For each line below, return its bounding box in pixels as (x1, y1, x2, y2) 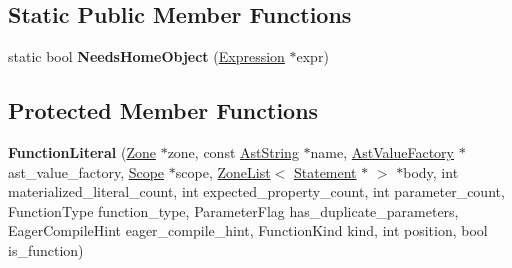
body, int (403, 161, 459, 182)
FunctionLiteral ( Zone (8, 142, 156, 162)
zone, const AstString (167, 142, 299, 162)
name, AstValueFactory (310, 142, 454, 162)
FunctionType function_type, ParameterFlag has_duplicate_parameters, (8, 200, 459, 221)
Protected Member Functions (8, 95, 319, 126)
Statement (293, 161, 357, 182)
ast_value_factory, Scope (8, 161, 165, 182)
